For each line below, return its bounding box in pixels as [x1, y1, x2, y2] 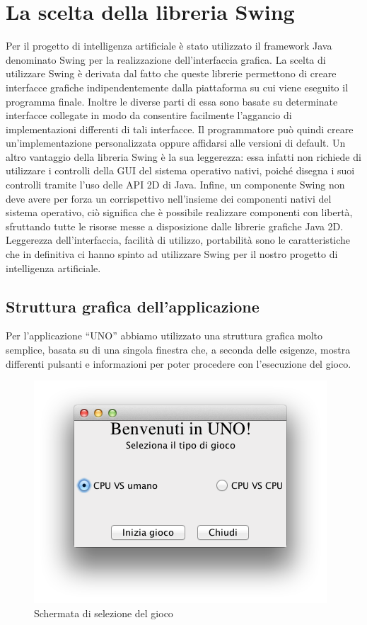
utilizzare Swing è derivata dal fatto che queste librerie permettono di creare [6, 66, 337, 81]
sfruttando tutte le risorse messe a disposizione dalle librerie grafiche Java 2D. [6, 218, 344, 233]
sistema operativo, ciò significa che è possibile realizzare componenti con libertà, [6, 205, 353, 220]
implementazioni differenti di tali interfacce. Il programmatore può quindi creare [6, 121, 354, 136]
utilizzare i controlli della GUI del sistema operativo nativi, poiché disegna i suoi [6, 163, 355, 178]
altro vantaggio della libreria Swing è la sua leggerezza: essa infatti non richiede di [6, 149, 361, 164]
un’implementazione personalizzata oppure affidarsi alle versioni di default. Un [6, 135, 346, 150]
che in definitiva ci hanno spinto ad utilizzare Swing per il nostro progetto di [6, 247, 338, 261]
